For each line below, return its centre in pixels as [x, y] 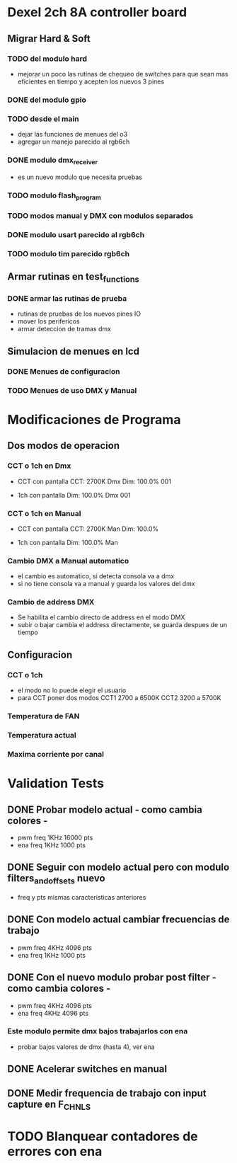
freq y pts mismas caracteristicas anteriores [82, 897]
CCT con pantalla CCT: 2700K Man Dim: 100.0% [88, 529]
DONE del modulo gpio [47, 100]
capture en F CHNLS [49, 1105]
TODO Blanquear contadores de [103, 1136]
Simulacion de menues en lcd [74, 351]
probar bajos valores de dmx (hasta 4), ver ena [86, 1047]
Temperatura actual [42, 735]
